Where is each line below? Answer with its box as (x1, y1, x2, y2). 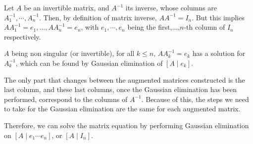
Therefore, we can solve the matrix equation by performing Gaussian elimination (4, 120, 249, 130)
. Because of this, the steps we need (141, 94, 249, 104)
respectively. (4, 31, 41, 42)
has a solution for (192, 48, 246, 58)
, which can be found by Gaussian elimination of (15, 57, 163, 68)
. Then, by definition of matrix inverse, (39, 12, 157, 22)
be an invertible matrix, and (24, 2, 109, 12)
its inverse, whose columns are (125, 2, 217, 12)
